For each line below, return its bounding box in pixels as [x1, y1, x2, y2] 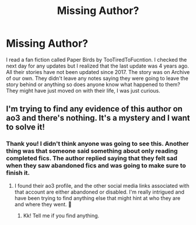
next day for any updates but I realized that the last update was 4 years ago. [6, 62, 190, 69]
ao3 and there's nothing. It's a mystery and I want [6, 113, 190, 123]
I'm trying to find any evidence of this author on [6, 104, 183, 114]
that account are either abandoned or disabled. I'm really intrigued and [14, 188, 185, 195]
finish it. [6, 169, 30, 177]
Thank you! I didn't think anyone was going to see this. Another [6, 140, 189, 148]
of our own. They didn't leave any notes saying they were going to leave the [6, 75, 188, 82]
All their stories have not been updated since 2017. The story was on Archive [6, 68, 190, 75]
